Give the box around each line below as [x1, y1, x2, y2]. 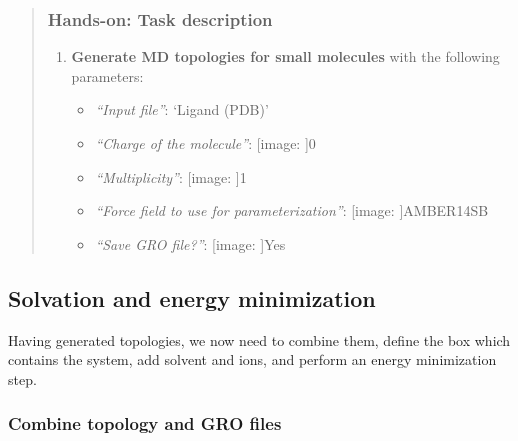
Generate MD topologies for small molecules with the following [71, 46, 500, 67]
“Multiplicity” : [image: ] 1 [95, 166, 247, 187]
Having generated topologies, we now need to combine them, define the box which [8, 329, 511, 350]
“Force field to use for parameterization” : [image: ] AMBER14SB [95, 200, 489, 221]
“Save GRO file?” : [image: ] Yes [95, 233, 286, 254]
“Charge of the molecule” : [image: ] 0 [95, 133, 316, 153]
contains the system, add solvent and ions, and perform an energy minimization [8, 349, 497, 370]
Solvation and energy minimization [8, 282, 376, 313]
